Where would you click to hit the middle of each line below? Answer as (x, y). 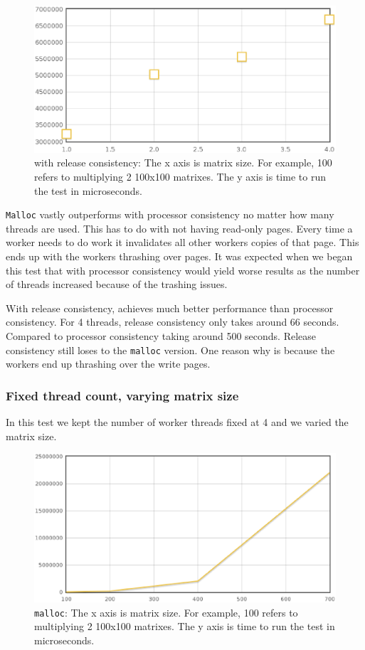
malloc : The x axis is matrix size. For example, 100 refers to (166, 612)
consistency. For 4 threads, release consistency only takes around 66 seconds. (173, 322)
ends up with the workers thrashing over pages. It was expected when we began (179, 256)
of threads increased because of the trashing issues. (117, 284)
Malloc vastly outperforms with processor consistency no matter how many (170, 214)
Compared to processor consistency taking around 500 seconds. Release (161, 336)
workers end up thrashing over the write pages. (108, 364)
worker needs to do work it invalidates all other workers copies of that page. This (182, 242)
